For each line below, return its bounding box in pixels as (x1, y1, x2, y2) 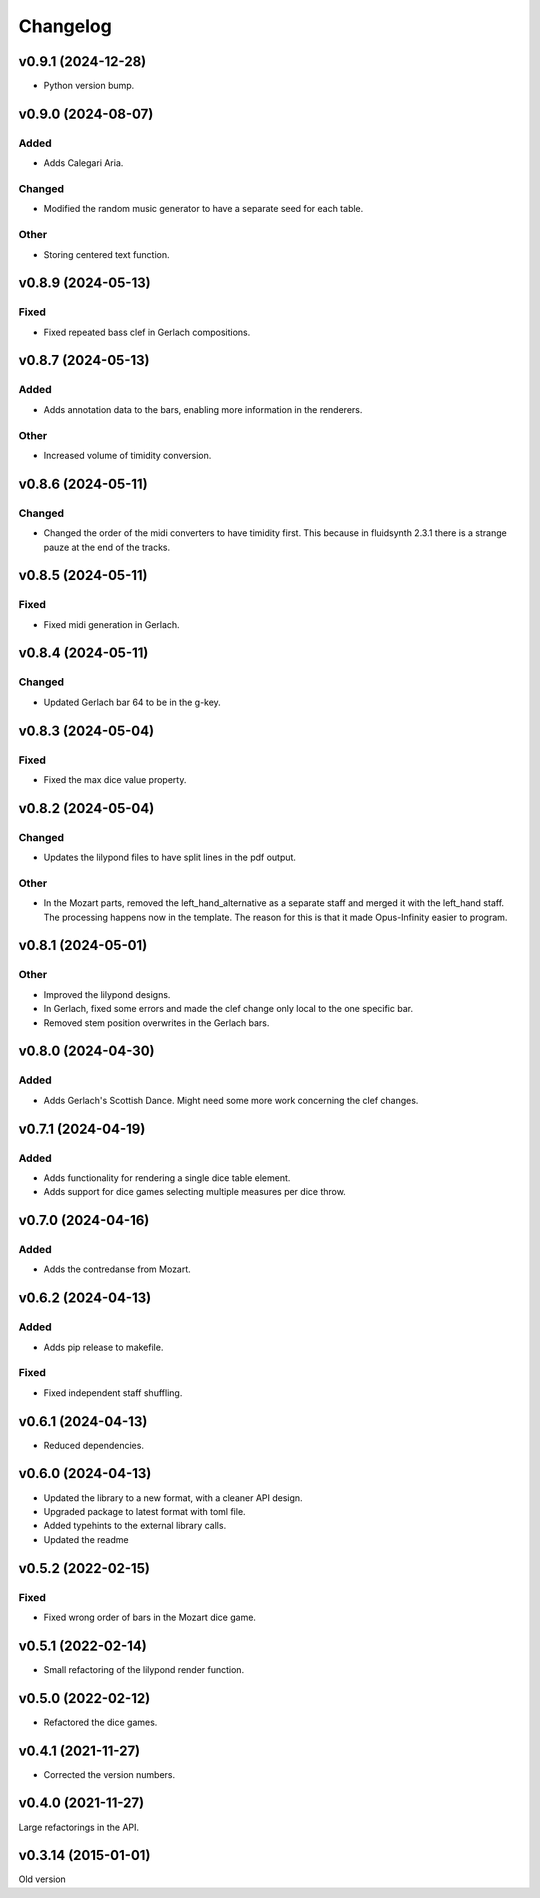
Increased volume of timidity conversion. (43, 449, 212, 461)
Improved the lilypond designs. (43, 988, 171, 1000)
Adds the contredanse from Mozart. (43, 1263, 192, 1275)
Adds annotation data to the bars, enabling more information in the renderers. (43, 403, 363, 415)
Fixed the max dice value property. (43, 773, 187, 785)
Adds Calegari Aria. (43, 157, 124, 169)
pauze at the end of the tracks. (43, 541, 171, 553)
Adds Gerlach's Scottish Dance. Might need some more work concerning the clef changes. (43, 1094, 419, 1106)
